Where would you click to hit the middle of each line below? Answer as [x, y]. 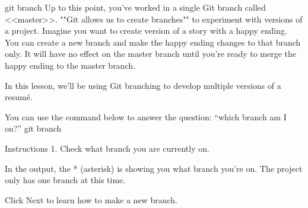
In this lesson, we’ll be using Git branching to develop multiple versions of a [143, 85]
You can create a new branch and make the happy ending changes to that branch [153, 42]
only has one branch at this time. [65, 180]
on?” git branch [33, 128]
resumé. [19, 97]
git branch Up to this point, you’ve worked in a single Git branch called [135, 7]
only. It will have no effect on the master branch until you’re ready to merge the [151, 54]
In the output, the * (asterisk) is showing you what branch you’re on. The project [154, 168]
